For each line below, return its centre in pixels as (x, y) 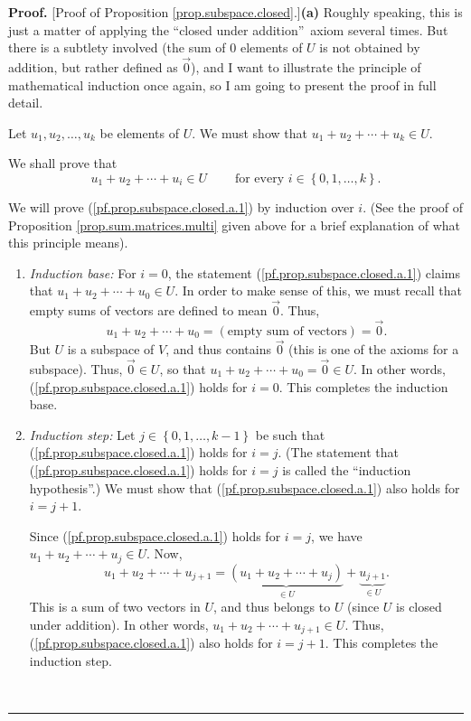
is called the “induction (347, 469)
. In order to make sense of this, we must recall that (318, 290)
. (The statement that (338, 452)
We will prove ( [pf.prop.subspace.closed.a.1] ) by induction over (181, 206)
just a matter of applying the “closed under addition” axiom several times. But (228, 29)
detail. (26, 103)
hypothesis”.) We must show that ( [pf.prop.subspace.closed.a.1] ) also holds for (245, 487)
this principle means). (68, 243)
